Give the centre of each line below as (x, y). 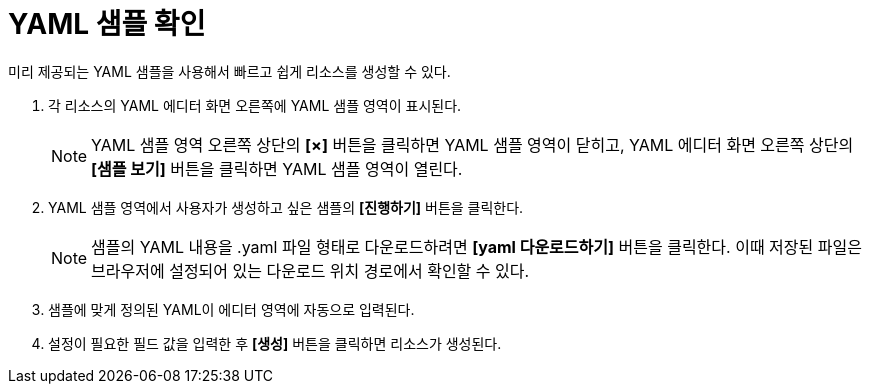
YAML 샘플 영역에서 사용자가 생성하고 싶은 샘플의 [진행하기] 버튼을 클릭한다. (286, 207)
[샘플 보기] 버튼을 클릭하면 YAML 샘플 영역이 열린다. (277, 168)
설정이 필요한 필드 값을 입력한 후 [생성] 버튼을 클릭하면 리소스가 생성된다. (275, 343)
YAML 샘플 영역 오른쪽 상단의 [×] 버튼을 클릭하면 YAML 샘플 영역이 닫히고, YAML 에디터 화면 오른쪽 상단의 (472, 144)
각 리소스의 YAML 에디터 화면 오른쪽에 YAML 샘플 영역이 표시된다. (255, 105)
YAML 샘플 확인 (107, 24)
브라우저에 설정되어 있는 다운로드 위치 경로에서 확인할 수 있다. (310, 270)
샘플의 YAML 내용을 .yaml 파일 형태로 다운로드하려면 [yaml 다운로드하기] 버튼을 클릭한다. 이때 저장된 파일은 (476, 246)
